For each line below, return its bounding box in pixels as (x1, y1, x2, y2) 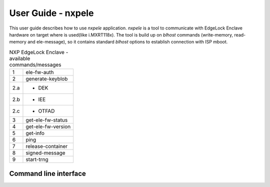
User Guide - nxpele (9, 7, 94, 18)
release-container (25, 143, 68, 150)
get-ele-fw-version (25, 123, 71, 130)
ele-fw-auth (25, 69, 54, 76)
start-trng (25, 156, 48, 163)
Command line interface (9, 169, 86, 177)
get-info (25, 130, 45, 137)
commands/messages (9, 61, 62, 68)
